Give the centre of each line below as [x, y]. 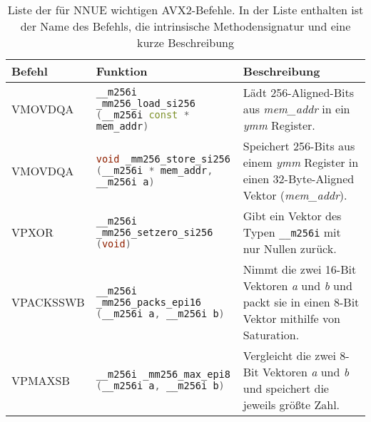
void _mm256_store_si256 [163, 159]
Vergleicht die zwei [290, 355]
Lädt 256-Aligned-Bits [298, 92]
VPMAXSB [41, 380]
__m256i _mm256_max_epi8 [163, 374]
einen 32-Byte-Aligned [299, 179]
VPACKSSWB [48, 302]
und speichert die [286, 388]
